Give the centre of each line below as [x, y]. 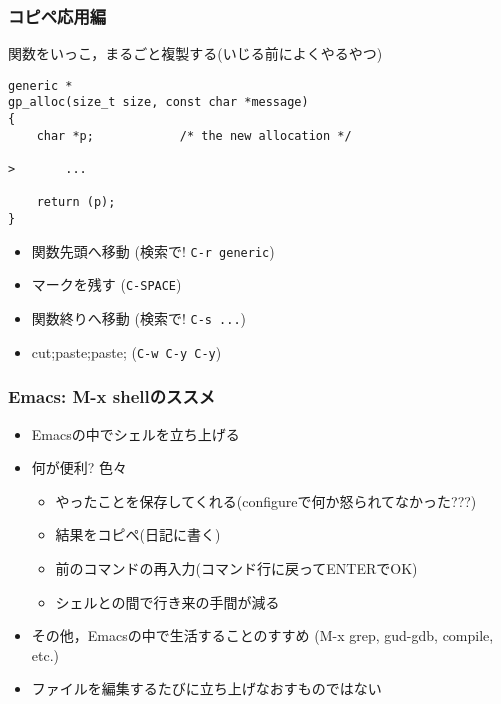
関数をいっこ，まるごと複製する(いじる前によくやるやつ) [195, 53]
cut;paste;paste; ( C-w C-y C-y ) [126, 351]
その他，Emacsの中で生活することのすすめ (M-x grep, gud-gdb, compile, [262, 635]
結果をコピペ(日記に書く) [138, 534]
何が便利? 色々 [79, 467]
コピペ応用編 [57, 15]
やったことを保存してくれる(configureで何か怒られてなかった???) [266, 500]
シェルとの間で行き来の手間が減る [167, 601]
